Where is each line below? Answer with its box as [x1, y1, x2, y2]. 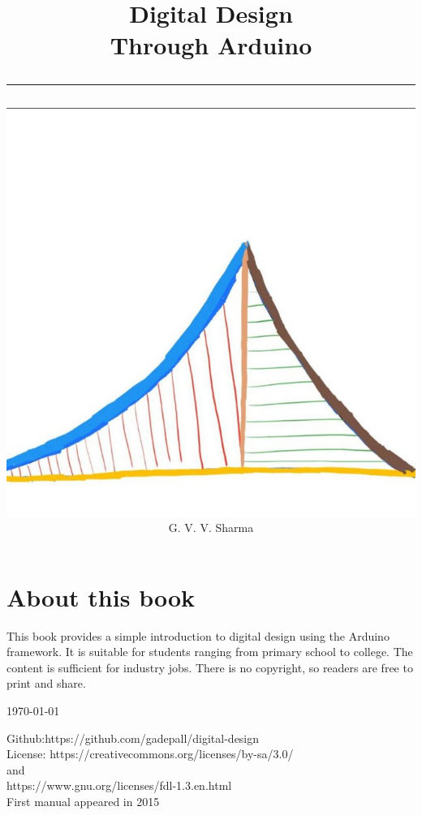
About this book [6, 580, 196, 613]
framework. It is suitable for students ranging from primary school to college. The [6, 643, 413, 660]
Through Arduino [110, 28, 312, 62]
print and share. [6, 675, 86, 692]
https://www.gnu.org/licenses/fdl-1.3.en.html [6, 777, 232, 794]
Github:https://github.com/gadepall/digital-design [6, 729, 260, 746]
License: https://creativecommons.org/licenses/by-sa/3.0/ [6, 745, 294, 762]
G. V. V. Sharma [168, 519, 254, 536]
